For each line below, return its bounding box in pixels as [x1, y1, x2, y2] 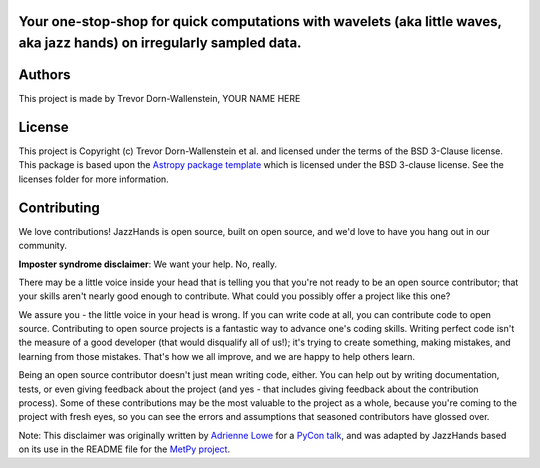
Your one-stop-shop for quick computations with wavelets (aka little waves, [18, 13, 502, 30]
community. [18, 240, 67, 252]
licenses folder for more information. [18, 173, 169, 185]
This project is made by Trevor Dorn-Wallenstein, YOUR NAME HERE [18, 93, 301, 105]
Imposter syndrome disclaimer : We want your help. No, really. [18, 258, 278, 270]
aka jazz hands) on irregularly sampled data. [18, 35, 302, 52]
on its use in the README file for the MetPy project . [18, 443, 230, 455]
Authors [18, 66, 71, 84]
